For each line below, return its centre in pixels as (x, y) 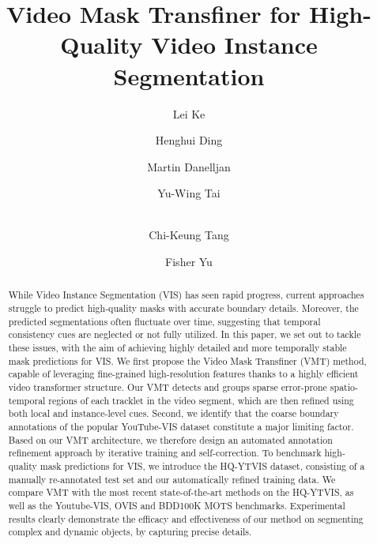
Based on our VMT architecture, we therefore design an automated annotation (170, 439)
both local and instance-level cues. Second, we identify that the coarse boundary (173, 413)
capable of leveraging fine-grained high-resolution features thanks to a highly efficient (183, 374)
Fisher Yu (189, 262)
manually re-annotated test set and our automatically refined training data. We (172, 479)
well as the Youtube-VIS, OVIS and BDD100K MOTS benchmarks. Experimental (177, 505)
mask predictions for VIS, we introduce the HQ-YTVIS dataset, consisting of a (202, 465)
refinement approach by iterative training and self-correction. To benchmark (165, 453)
